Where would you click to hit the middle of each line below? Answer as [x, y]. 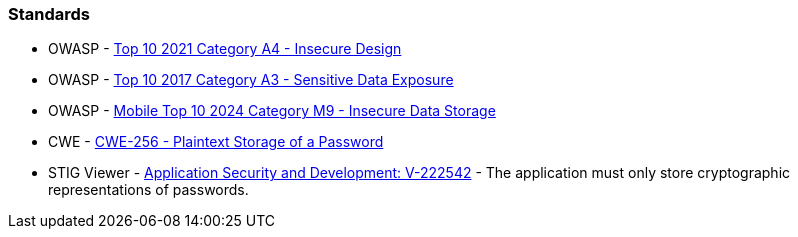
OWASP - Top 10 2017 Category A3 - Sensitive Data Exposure [251, 80]
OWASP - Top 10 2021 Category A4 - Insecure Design [225, 49]
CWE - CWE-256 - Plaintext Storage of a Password [216, 142]
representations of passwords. [148, 190]
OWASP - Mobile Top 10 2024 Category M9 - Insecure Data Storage [272, 111]
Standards [49, 14]
